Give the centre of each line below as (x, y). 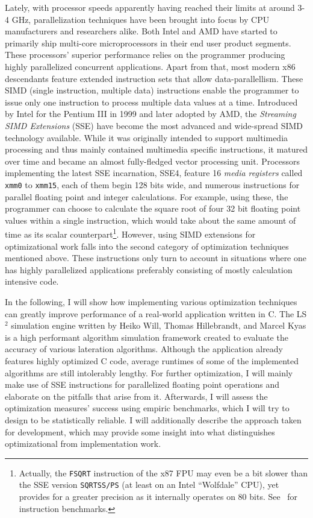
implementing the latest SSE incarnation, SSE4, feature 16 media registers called (154, 173)
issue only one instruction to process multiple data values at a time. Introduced (151, 102)
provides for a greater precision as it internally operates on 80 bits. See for (158, 496)
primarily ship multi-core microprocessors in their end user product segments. (148, 43)
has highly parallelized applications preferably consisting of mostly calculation (149, 269)
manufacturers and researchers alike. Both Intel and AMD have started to (141, 31)
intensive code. (32, 281)
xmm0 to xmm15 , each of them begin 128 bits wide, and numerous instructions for (152, 184)
